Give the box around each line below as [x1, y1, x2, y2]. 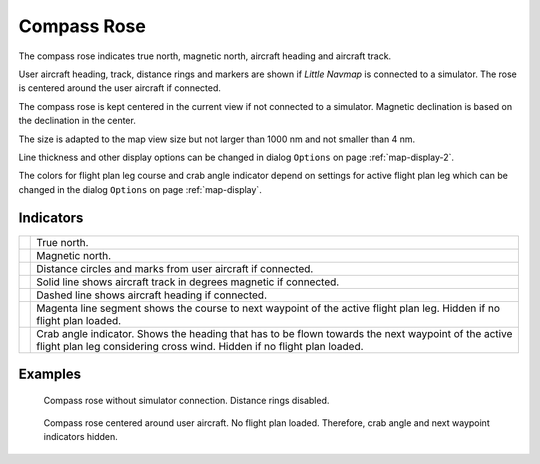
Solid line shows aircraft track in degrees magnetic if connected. [36, 275, 340, 289]
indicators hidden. [43, 431, 119, 443]
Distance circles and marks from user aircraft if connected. [36, 261, 314, 275]
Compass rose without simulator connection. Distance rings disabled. [43, 394, 330, 406]
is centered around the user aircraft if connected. [18, 82, 222, 94]
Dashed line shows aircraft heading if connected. [36, 288, 268, 302]
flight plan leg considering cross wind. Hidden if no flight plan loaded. [36, 339, 364, 353]
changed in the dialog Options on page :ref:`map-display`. [18, 183, 262, 195]
